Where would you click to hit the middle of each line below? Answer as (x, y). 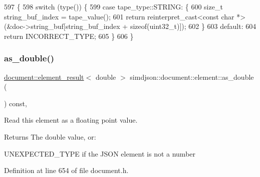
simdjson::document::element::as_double (192, 77)
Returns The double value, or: (50, 136)
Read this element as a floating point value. (71, 120)
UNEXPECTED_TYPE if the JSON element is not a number (100, 153)
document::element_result (44, 77)
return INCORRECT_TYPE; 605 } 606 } (69, 36)
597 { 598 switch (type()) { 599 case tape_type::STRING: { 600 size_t (113, 6)
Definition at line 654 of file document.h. (66, 170)
